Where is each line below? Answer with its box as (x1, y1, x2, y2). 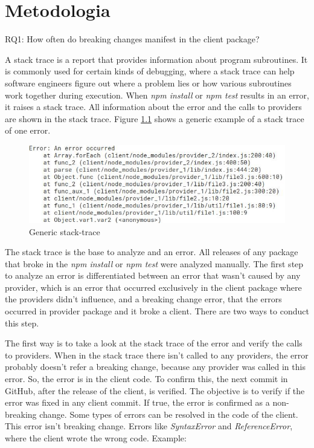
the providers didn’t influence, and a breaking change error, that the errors (5, 293, 282, 305)
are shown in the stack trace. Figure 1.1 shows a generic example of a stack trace (5, 112, 304, 125)
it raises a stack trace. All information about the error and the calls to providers (5, 100, 302, 113)
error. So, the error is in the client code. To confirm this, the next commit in (5, 372, 288, 385)
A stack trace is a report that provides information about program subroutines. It (5, 53, 308, 65)
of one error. (5, 124, 51, 137)
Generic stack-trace (29, 225, 100, 238)
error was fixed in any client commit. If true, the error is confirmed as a (5, 396, 270, 409)
